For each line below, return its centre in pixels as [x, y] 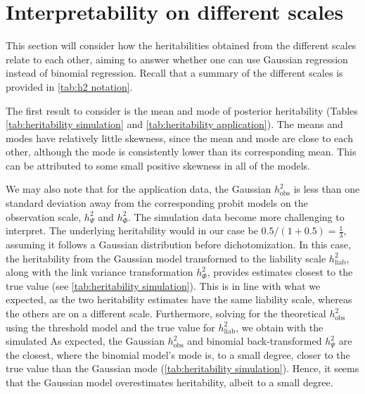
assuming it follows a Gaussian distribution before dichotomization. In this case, [178, 244]
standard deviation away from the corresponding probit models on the [157, 203]
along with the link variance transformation [100, 272]
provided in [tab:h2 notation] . [69, 86]
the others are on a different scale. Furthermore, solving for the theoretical [166, 313]
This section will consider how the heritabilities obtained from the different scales [181, 45]
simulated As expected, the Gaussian [85, 341]
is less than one [327, 189]
